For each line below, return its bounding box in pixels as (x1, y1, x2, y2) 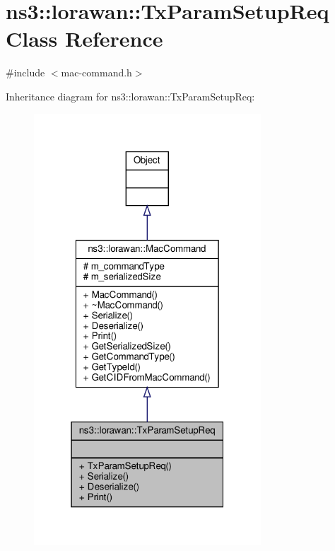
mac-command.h (61, 65, 132, 80)
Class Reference (6, 24, 163, 53)
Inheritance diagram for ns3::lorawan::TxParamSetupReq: (6, 88, 255, 103)
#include (6, 65, 45, 80)
